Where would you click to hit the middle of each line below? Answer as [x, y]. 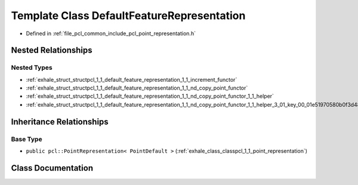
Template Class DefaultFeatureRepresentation [128, 16]
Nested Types [32, 67]
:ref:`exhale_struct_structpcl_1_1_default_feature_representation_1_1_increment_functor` [132, 79]
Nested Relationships [52, 50]
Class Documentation [52, 168]
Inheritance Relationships [60, 121]
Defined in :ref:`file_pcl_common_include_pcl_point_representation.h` [111, 33]
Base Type [27, 139]
